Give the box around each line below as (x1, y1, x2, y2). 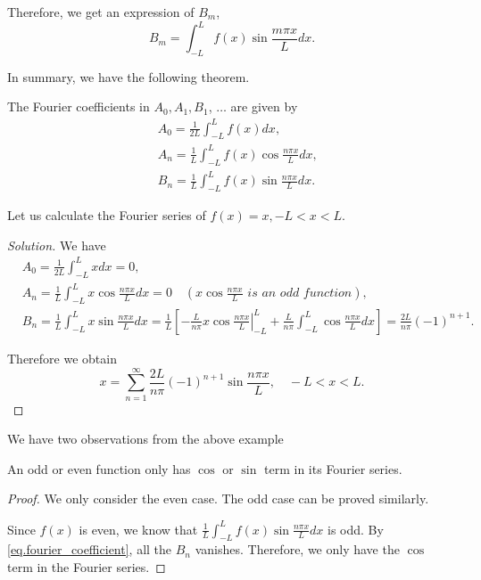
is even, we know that (79, 519, 198, 538)
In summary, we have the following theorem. (7, 67, 250, 86)
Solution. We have (7, 235, 106, 254)
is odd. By (328, 519, 384, 538)
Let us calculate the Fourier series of (7, 206, 206, 225)
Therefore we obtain (7, 348, 117, 367)
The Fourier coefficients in (7, 97, 150, 116)
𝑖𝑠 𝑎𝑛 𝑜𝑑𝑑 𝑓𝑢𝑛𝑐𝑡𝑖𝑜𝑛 (247, 287, 352, 300)
